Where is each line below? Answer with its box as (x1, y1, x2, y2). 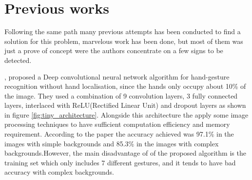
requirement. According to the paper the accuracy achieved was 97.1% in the (4, 129, 234, 139)
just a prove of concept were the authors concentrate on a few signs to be (4, 45, 223, 56)
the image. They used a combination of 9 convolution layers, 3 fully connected (4, 90, 238, 100)
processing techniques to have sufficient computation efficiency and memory (4, 119, 230, 129)
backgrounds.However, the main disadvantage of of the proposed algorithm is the (4, 148, 246, 158)
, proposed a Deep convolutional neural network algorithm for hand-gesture (4, 71, 230, 81)
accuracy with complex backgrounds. (4, 167, 114, 177)
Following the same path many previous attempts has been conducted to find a (4, 26, 241, 37)
